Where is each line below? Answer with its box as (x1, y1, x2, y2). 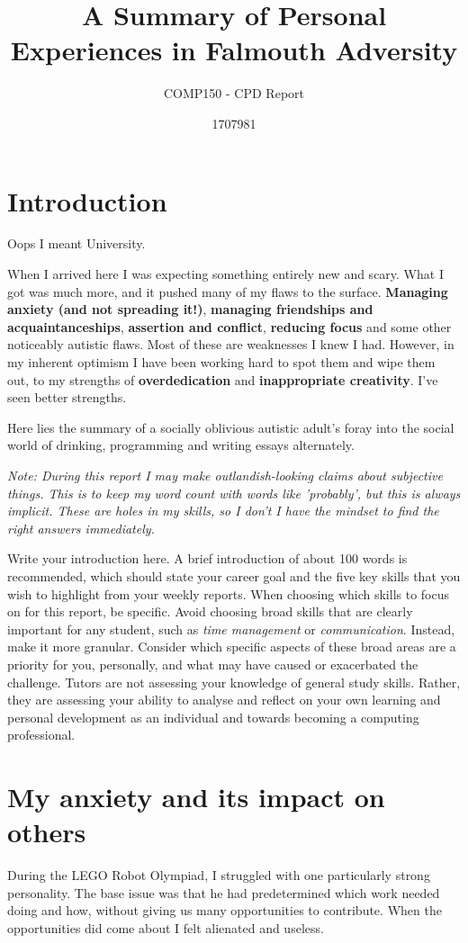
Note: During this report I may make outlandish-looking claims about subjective (7, 465, 443, 484)
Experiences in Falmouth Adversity (10, 31, 458, 68)
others (7, 813, 86, 850)
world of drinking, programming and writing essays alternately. (7, 436, 355, 454)
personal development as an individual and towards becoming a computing (7, 707, 419, 726)
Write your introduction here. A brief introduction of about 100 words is (7, 549, 408, 568)
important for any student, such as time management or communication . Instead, (7, 619, 455, 638)
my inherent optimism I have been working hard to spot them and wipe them (7, 353, 436, 371)
